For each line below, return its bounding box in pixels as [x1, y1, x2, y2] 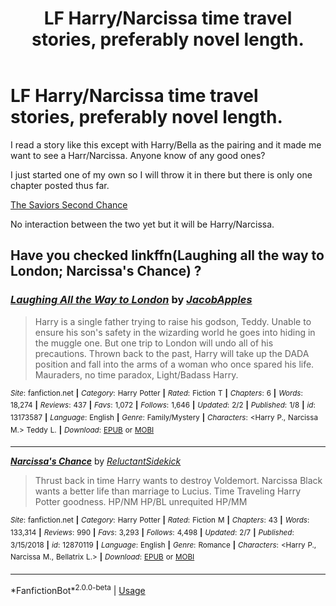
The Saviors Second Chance [10, 198, 128, 211]
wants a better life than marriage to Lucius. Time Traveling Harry [34, 485, 302, 497]
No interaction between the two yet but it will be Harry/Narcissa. [10, 218, 275, 230]
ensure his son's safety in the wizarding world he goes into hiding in [34, 326, 316, 338]
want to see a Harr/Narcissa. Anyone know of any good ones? [10, 149, 266, 161]
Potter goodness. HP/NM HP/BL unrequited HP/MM [34, 496, 248, 508]
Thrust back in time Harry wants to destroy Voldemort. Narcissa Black [34, 475, 323, 487]
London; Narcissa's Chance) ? [10, 263, 202, 280]
